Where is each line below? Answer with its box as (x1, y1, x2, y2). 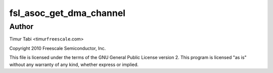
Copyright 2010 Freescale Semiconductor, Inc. (9, 45, 106, 51)
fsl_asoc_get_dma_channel (9, 7, 126, 18)
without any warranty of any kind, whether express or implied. (9, 61, 139, 67)
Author (9, 22, 34, 31)
